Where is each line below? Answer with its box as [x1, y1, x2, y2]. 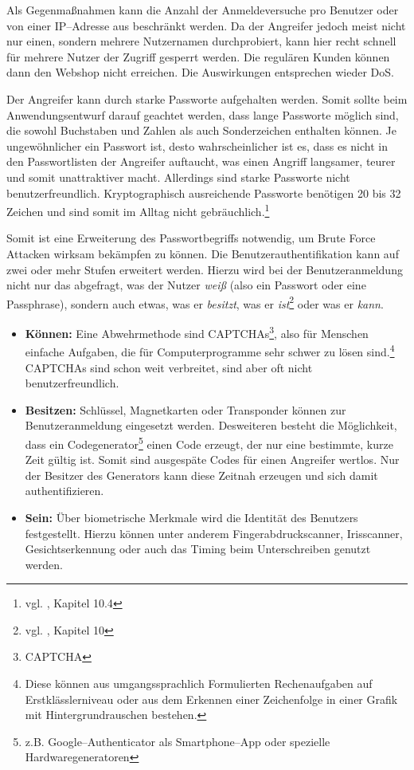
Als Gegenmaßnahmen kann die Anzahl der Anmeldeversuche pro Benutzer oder [6, 2, 399, 18]
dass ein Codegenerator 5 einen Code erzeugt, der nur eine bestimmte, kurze [25, 433, 393, 452]
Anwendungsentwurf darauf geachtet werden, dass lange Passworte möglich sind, [6, 106, 399, 123]
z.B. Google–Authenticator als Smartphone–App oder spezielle [25, 733, 330, 749]
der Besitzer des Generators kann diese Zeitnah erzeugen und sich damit [25, 466, 378, 483]
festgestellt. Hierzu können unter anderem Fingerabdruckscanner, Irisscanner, [25, 524, 403, 541]
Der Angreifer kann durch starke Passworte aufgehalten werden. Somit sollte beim [6, 90, 408, 107]
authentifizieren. [25, 482, 104, 499]
